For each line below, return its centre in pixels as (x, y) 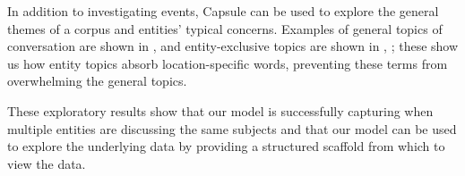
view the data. (47, 163)
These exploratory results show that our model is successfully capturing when (220, 110)
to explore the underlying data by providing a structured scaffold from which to (226, 146)
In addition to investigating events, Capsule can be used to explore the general (223, 11)
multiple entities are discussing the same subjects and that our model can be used (232, 128)
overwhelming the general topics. (97, 81)
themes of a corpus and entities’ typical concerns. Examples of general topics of (225, 28)
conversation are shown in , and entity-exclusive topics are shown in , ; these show (233, 46)
